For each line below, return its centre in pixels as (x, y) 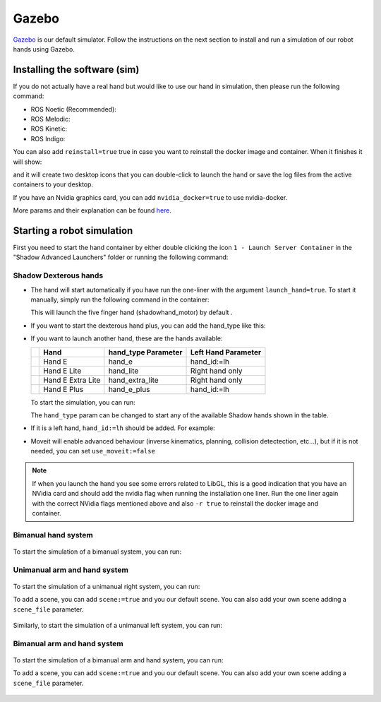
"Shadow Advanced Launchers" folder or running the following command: (121, 257)
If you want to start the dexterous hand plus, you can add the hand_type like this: (148, 326)
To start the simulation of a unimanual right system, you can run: (107, 586)
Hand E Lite (62, 371)
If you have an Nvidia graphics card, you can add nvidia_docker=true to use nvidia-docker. (150, 197)
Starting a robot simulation (73, 231)
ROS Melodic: (50, 119)
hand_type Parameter (145, 352)
